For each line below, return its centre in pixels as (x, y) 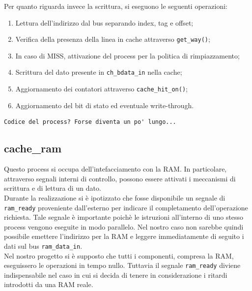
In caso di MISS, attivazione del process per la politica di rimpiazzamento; (127, 55)
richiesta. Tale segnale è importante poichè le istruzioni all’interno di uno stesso (124, 217)
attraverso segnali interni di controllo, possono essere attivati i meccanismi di (120, 178)
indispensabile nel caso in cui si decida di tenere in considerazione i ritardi (116, 275)
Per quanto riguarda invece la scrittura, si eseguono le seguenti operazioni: (116, 6)
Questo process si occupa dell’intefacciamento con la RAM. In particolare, (115, 169)
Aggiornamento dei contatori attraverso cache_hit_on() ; (101, 89)
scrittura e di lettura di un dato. (53, 188)
